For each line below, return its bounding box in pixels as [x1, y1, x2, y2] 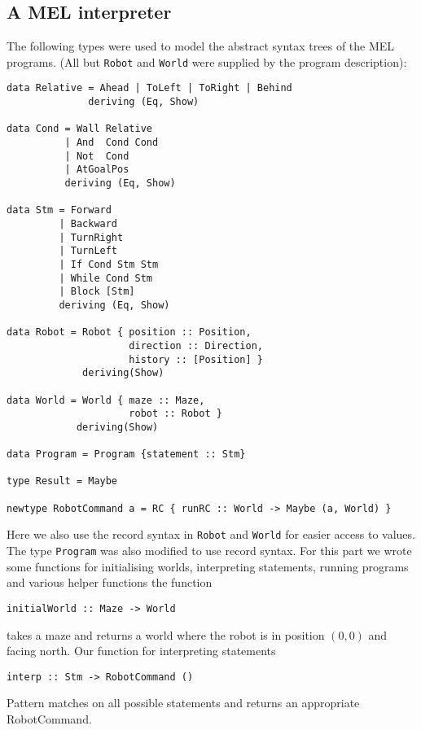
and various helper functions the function [7, 574, 213, 591]
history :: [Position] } [129, 353, 263, 365]
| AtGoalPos [64, 164, 129, 176]
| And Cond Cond [64, 137, 159, 149]
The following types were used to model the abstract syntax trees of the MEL [7, 37, 395, 55]
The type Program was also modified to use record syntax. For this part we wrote [7, 542, 412, 559]
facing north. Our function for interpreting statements [7, 642, 276, 659]
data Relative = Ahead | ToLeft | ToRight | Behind [7, 82, 292, 94]
